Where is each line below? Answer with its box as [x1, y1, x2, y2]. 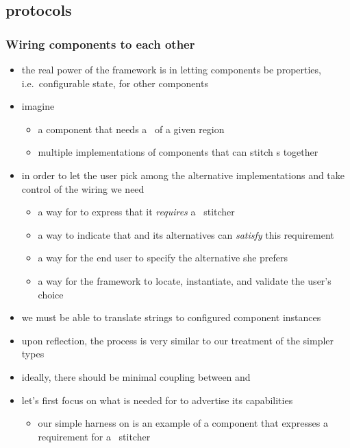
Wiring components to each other [5, 35, 195, 52]
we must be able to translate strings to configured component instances [21, 310, 321, 325]
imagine [21, 99, 55, 113]
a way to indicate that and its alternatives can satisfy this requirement [38, 227, 334, 241]
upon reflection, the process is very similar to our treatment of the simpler [21, 333, 334, 347]
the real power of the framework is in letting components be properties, [21, 62, 321, 76]
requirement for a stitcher [38, 429, 151, 443]
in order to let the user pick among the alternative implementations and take [21, 167, 345, 182]
